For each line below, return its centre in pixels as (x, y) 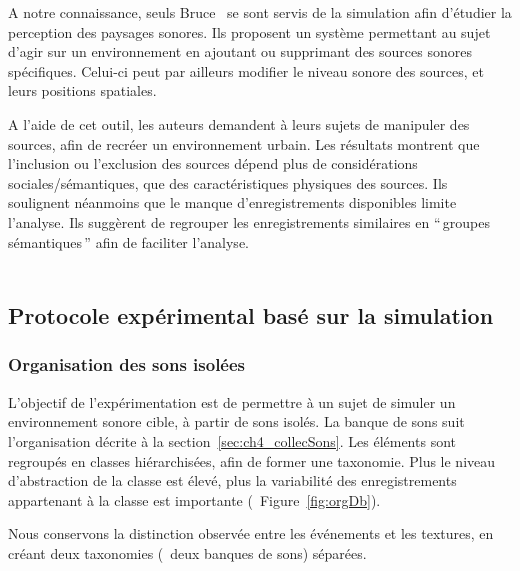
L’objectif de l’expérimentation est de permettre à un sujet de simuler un (232, 401)
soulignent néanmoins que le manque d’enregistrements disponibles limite (232, 202)
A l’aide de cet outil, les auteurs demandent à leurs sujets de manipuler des (239, 123)
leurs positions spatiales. (82, 90)
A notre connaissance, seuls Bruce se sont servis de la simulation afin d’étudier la (260, 12)
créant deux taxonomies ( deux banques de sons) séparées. (187, 552)
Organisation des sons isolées (127, 364)
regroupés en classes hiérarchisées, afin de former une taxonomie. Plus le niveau (252, 460)
